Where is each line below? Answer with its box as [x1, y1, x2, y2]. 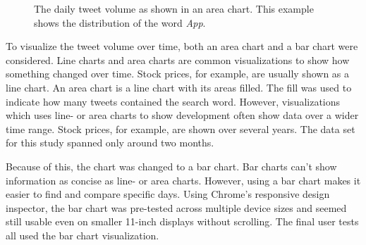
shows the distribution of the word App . [34, 15, 206, 30]
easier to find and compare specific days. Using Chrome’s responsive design [6, 187, 330, 201]
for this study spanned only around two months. [6, 135, 214, 150]
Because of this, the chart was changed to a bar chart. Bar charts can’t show [6, 158, 337, 173]
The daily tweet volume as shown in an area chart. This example [34, 1, 314, 15]
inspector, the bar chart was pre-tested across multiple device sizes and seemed [6, 200, 347, 215]
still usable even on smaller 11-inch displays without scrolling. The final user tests [6, 214, 359, 229]
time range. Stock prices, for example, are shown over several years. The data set [6, 121, 355, 136]
